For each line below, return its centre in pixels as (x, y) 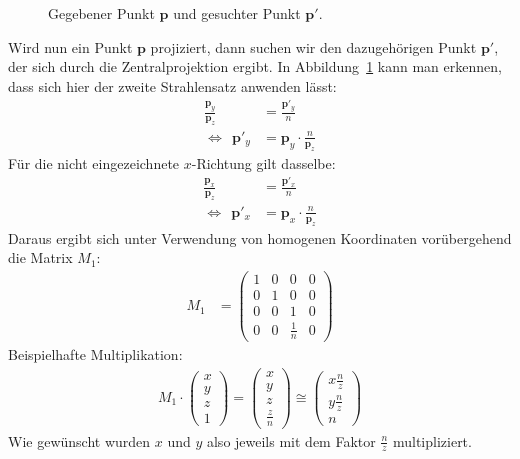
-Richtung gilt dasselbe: (263, 162)
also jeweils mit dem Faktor (291, 440)
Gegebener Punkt (101, 13)
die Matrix (40, 257)
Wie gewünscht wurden (79, 440)
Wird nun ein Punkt (70, 46)
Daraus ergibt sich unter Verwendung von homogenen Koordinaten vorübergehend (260, 237)
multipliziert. (432, 440)
